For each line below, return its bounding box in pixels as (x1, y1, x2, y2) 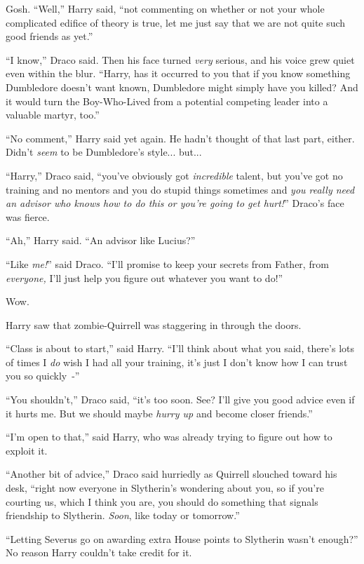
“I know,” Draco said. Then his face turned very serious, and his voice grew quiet (6, 52, 355, 67)
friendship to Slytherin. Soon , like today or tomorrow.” (6, 508, 240, 523)
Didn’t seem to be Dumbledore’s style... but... (6, 145, 202, 159)
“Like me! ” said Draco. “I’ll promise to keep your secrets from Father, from (6, 256, 329, 271)
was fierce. (6, 209, 50, 224)
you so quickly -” (6, 368, 80, 383)
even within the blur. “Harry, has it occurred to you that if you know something (6, 66, 351, 81)
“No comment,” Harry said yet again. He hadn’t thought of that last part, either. (6, 130, 355, 145)
